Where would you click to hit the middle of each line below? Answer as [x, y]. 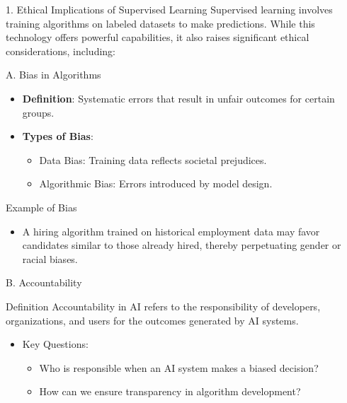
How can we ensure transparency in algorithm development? [170, 391]
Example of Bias [41, 207]
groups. [38, 112]
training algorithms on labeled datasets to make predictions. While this [160, 23]
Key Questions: [55, 344]
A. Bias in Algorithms [53, 75]
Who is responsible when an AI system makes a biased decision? [179, 367]
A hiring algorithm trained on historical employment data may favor [171, 231]
